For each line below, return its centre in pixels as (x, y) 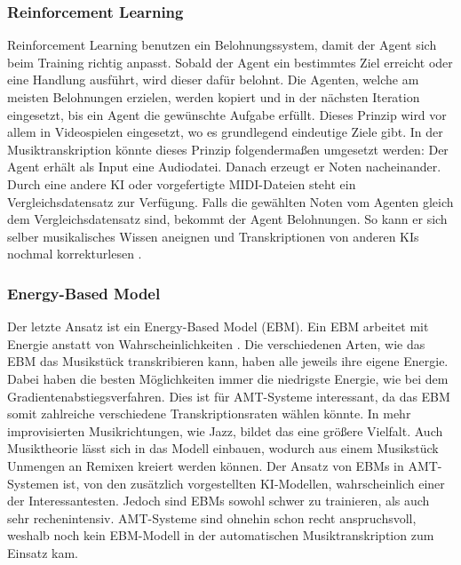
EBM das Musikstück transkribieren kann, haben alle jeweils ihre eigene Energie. (228, 361)
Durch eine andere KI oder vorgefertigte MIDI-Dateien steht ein (182, 183)
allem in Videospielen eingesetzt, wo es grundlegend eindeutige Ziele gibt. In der (225, 132)
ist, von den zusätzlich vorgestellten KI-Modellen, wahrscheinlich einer (254, 483)
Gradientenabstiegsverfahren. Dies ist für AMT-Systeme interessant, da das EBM (229, 396)
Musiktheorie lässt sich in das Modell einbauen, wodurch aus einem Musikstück (223, 448)
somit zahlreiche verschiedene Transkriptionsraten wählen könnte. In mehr (209, 414)
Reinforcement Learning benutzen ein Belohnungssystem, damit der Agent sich (222, 45)
